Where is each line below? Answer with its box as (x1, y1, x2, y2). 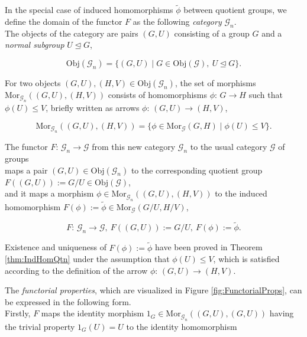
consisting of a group (174, 27, 250, 39)
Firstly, (5, 307, 31, 319)
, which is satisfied (213, 253, 280, 265)
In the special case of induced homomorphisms (5, 4, 173, 16)
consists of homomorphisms (108, 88, 207, 100)
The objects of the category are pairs (5, 27, 138, 39)
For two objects (5, 76, 61, 89)
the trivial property (5, 320, 75, 332)
